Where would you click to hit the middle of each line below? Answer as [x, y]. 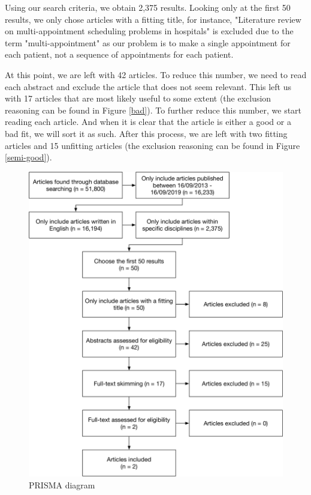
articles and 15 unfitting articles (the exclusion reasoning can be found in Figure [153, 145]
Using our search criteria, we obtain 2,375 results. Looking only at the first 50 [148, 7]
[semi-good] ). [28, 157]
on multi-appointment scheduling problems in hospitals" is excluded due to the [149, 31]
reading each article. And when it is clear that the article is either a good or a [148, 122]
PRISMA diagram [62, 484]
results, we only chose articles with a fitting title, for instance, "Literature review [153, 19]
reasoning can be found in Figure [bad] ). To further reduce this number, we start [153, 110]
